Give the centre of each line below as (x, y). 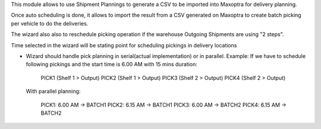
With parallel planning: (53, 91)
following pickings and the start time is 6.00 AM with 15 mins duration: (111, 64)
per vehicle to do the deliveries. (50, 23)
